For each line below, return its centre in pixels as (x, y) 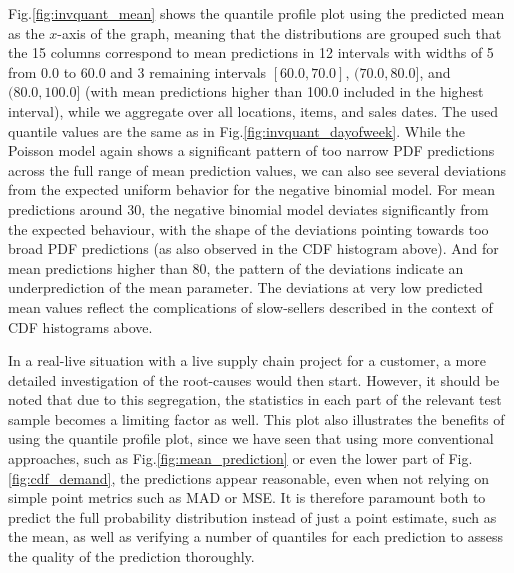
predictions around (65, 208)
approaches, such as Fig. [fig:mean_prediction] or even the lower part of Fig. (240, 458)
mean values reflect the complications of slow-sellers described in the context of (250, 306)
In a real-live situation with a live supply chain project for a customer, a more (247, 360)
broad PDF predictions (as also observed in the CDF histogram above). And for (253, 248)
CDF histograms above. (80, 326)
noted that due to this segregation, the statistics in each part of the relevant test (255, 399)
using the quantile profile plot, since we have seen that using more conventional (251, 438)
